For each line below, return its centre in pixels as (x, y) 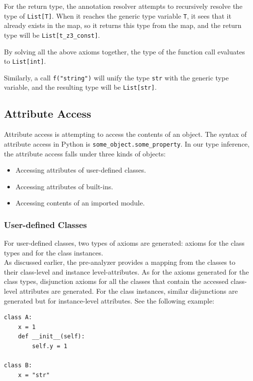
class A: (18, 317)
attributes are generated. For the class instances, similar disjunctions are (128, 291)
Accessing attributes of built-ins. (64, 186)
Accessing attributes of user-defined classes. (81, 170)
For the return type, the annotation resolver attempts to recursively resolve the (123, 6)
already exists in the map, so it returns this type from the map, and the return (123, 25)
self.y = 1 (50, 346)
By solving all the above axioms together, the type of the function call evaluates (125, 51)
